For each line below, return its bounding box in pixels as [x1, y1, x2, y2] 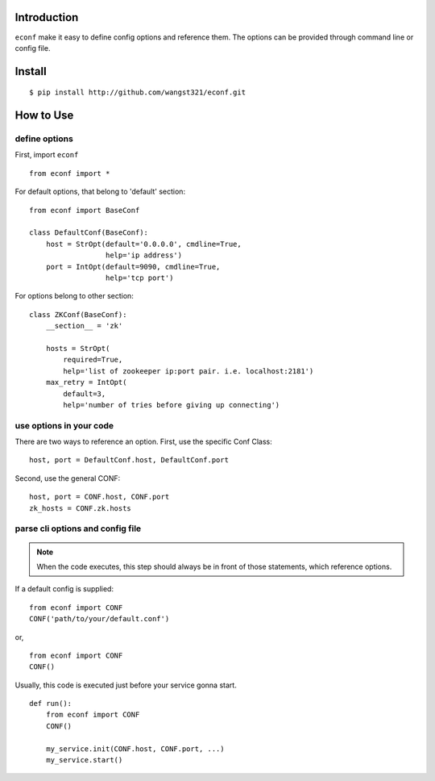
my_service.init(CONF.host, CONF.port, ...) [45, 744, 225, 754]
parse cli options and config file [14, 523, 142, 534]
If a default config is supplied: [14, 584, 114, 594]
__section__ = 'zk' [45, 321, 123, 331]
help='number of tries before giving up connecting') [63, 400, 280, 409]
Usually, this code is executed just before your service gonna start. [14, 680, 237, 690]
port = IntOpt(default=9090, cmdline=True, [45, 262, 221, 271]
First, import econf [14, 150, 79, 160]
